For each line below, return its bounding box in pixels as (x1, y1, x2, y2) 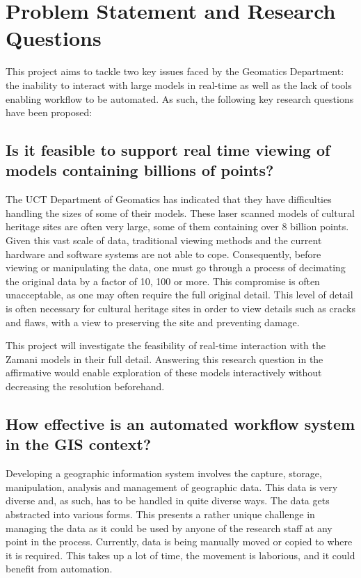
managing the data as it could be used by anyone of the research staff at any (6, 520, 332, 535)
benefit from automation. (6, 561, 113, 576)
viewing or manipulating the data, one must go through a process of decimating (6, 260, 346, 275)
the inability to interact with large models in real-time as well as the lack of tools (6, 77, 352, 92)
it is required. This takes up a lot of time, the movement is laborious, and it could (6, 547, 355, 562)
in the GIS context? (6, 433, 152, 455)
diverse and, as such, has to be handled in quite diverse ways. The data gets (6, 493, 330, 508)
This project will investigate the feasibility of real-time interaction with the (6, 338, 326, 353)
